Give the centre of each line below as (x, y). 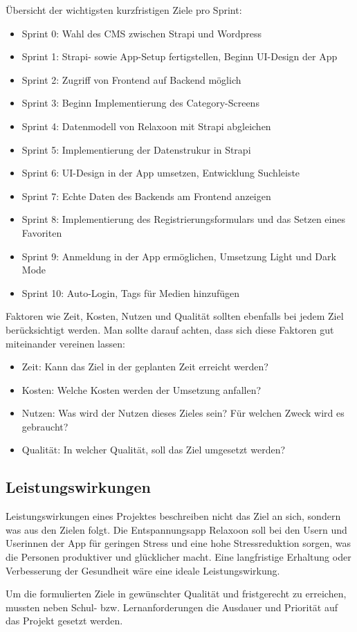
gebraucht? (45, 426)
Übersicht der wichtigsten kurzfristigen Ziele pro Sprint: (124, 10)
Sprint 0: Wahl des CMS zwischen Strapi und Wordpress (142, 33)
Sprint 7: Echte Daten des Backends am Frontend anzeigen (146, 196)
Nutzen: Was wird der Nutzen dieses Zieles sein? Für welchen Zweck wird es (183, 413)
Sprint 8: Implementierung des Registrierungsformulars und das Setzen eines (183, 219)
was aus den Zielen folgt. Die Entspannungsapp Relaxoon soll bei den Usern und (176, 529)
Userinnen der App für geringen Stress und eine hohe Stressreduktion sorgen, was (178, 543)
